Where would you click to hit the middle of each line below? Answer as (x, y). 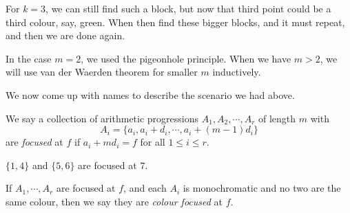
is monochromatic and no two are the (262, 188)
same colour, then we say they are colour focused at (114, 201)
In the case (29, 58)
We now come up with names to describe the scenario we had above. (150, 94)
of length (277, 118)
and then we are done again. (65, 35)
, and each (145, 188)
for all (153, 142)
